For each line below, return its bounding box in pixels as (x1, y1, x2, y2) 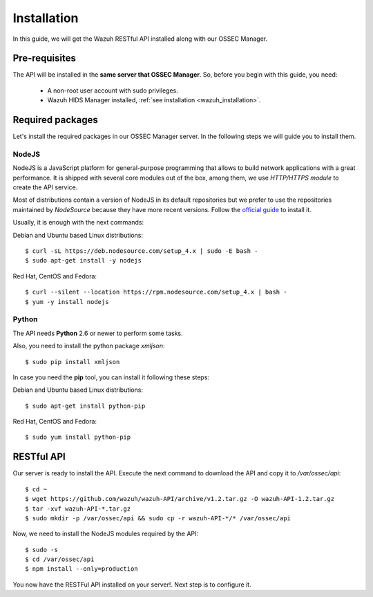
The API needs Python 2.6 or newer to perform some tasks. (12, 329, 183, 337)
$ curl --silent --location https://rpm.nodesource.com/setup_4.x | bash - (25, 288, 287, 296)
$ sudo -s (25, 546, 58, 553)
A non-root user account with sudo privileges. (47, 86, 179, 95)
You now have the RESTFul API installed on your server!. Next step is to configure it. (12, 580, 251, 589)
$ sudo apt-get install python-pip (25, 401, 146, 410)
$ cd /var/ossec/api (25, 556, 95, 563)
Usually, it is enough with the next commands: (12, 218, 144, 227)
